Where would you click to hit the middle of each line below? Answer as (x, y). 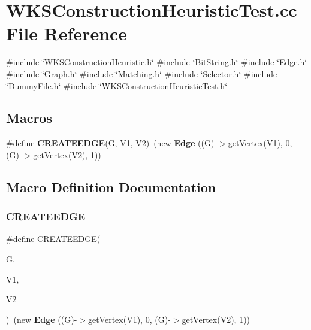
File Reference (67, 33)
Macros (29, 118)
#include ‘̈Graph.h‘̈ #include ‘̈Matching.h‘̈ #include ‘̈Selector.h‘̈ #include (142, 73)
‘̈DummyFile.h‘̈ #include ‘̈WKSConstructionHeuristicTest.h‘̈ (117, 85)
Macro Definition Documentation (111, 187)
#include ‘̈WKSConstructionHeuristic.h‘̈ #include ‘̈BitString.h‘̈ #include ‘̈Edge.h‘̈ (157, 62)
